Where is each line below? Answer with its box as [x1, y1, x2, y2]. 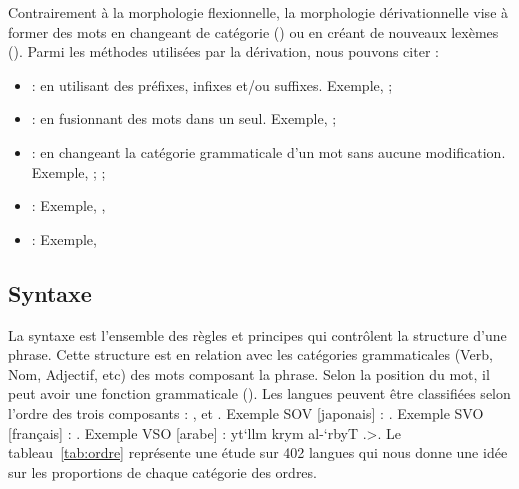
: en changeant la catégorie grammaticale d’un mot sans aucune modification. [31, 141, 506, 162]
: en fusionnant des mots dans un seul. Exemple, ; [31, 108, 337, 129]
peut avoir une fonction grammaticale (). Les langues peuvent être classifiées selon [8, 383, 511, 404]
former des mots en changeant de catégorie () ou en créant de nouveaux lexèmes [8, 21, 499, 42]
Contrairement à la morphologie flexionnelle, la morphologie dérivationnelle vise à [8, 2, 509, 22]
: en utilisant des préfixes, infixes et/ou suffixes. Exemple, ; [31, 74, 393, 95]
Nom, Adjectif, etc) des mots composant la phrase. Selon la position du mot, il [8, 363, 490, 384]
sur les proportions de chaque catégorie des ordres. [8, 461, 317, 482]
